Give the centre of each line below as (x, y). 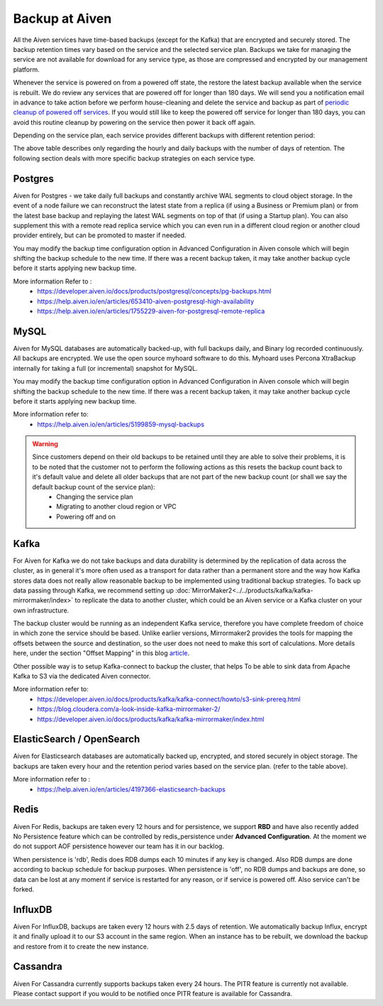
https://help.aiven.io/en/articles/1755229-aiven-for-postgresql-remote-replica (151, 311)
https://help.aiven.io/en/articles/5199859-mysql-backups (121, 424)
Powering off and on (86, 516)
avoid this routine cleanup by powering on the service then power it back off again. (134, 122)
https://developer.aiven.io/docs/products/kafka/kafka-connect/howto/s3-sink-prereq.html (169, 699)
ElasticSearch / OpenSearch (77, 739)
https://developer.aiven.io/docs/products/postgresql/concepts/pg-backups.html (154, 291)
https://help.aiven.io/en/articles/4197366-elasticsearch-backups (132, 789)
